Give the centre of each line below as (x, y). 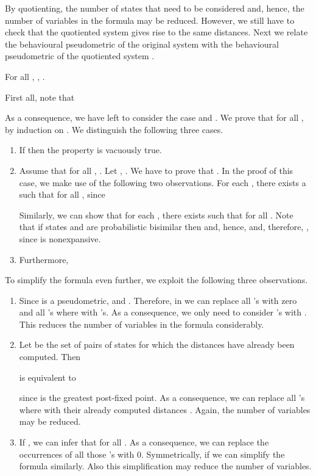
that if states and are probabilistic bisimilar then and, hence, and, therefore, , (164, 227)
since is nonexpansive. (60, 238)
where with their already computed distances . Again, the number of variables (165, 409)
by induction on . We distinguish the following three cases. (114, 129)
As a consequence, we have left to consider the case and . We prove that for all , (154, 117)
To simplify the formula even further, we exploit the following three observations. (156, 280)
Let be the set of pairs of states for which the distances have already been (157, 344)
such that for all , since (62, 194)
